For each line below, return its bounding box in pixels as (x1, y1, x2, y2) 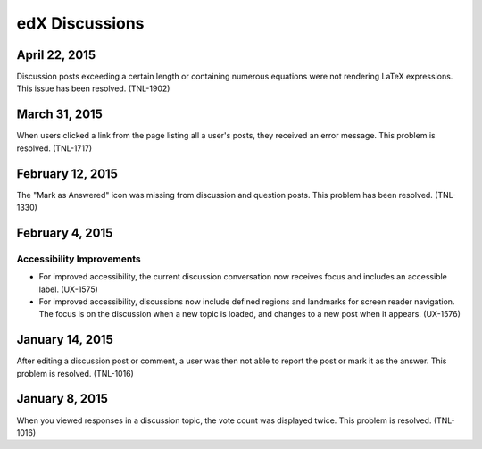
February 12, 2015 (16, 166, 118, 181)
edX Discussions (16, 13, 145, 33)
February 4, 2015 (16, 225, 113, 240)
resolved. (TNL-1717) (16, 143, 93, 154)
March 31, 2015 (16, 107, 103, 122)
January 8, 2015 (16, 391, 109, 406)
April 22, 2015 (16, 47, 96, 62)
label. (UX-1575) (38, 284, 98, 295)
